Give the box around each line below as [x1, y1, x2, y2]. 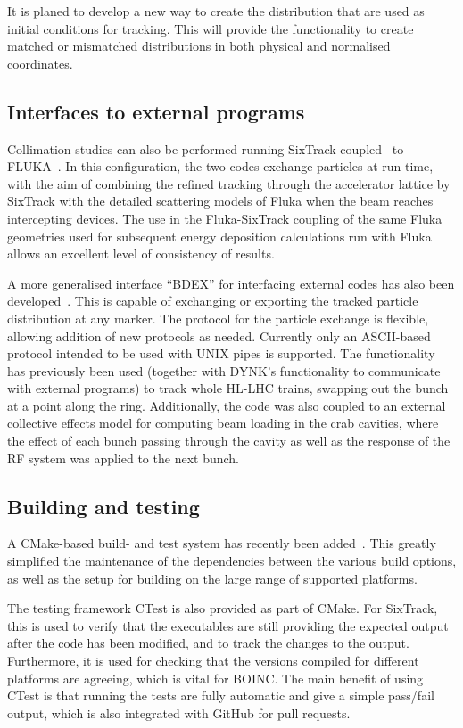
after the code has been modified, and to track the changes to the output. [7, 634, 409, 652]
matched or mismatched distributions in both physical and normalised [7, 37, 391, 55]
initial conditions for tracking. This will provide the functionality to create [7, 19, 414, 37]
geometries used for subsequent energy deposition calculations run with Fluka [7, 226, 432, 245]
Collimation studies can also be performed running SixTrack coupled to [7, 139, 404, 158]
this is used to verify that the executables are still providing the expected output [7, 616, 449, 634]
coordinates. [7, 53, 73, 72]
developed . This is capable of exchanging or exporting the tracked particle [7, 291, 418, 310]
